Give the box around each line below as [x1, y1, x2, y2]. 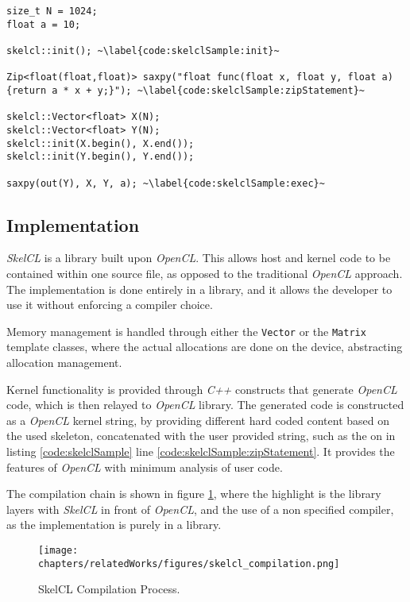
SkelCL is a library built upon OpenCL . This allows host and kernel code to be [6, 249, 391, 266]
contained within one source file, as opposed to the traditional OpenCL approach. [6, 264, 403, 281]
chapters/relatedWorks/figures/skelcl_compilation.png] [38, 558, 340, 569]
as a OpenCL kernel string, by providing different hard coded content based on [6, 411, 390, 428]
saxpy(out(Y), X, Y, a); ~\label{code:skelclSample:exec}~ [6, 177, 325, 189]
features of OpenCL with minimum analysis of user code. [6, 458, 283, 475]
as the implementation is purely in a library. [6, 516, 222, 533]
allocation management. [6, 354, 122, 371]
